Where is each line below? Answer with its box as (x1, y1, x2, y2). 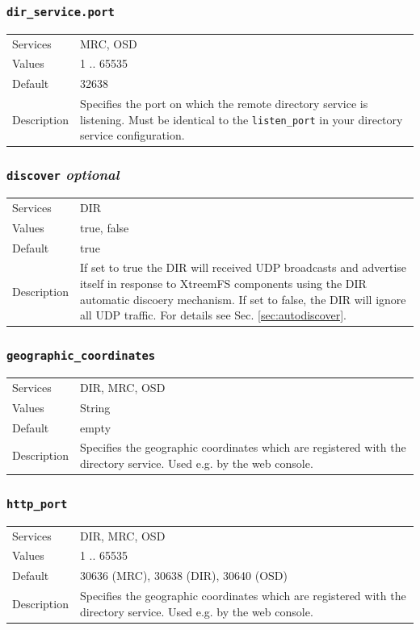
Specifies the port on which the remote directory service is (79, 95, 368, 112)
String (79, 398, 111, 415)
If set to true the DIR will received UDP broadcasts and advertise (79, 259, 407, 276)
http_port (6, 498, 68, 511)
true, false (79, 219, 129, 236)
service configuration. (79, 127, 185, 144)
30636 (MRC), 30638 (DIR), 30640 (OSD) (79, 567, 288, 584)
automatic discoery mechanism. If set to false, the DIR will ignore (79, 290, 406, 307)
